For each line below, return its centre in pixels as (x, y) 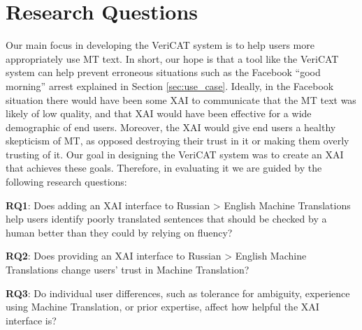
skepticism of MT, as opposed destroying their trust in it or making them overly (178, 141)
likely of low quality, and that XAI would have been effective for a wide (159, 113)
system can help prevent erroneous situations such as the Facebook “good (163, 72)
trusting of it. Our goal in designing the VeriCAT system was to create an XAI (175, 154)
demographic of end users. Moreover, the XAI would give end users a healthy (171, 127)
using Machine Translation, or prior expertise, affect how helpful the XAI (162, 307)
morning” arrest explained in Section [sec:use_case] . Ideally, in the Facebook (170, 85)
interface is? (31, 320)
